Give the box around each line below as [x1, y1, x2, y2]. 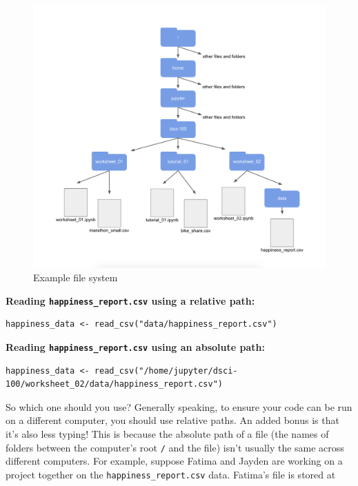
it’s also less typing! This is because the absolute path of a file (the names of [6, 426, 329, 441]
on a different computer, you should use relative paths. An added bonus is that [6, 413, 339, 427]
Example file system [33, 270, 118, 285]
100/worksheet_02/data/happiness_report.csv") [6, 379, 223, 389]
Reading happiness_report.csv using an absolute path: [6, 339, 265, 354]
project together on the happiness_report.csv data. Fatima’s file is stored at [6, 467, 336, 481]
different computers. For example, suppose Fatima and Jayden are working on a [6, 454, 343, 468]
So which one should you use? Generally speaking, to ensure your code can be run [6, 399, 352, 414]
